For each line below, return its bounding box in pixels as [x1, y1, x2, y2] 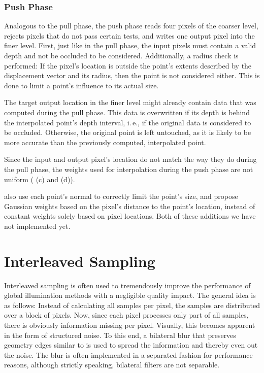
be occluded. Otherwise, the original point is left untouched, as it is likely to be [4, 127, 251, 138]
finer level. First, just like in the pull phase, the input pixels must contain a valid [4, 40, 256, 51]
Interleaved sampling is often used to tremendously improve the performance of [4, 280, 251, 290]
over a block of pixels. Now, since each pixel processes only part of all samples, [4, 310, 249, 320]
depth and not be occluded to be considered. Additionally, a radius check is [4, 50, 239, 60]
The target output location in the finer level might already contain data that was [4, 97, 256, 108]
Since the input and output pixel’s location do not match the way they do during [4, 154, 257, 164]
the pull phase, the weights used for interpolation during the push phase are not [4, 163, 253, 174]
